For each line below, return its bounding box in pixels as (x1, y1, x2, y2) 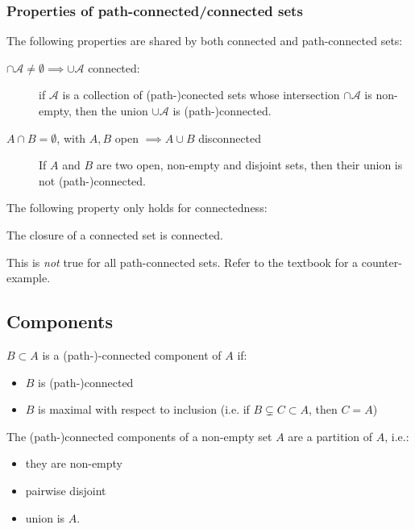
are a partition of (288, 427, 373, 444)
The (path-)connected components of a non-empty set (6, 427, 272, 444)
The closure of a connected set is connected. (6, 226, 223, 243)
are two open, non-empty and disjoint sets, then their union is (96, 156, 403, 173)
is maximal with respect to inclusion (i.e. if (38, 401, 250, 418)
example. (6, 269, 51, 286)
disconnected (198, 129, 262, 146)
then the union (75, 102, 148, 119)
